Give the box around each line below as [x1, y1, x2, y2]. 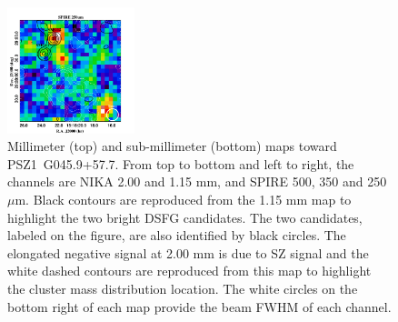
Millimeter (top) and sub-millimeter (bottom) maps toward [7, 136, 337, 156]
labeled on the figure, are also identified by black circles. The [7, 226, 346, 245]
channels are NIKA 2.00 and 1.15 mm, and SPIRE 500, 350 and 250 [7, 172, 387, 191]
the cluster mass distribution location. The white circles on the [7, 279, 358, 298]
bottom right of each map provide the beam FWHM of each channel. [7, 297, 392, 316]
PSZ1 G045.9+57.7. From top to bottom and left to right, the [7, 154, 354, 173]
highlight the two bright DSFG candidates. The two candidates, [7, 207, 363, 226]
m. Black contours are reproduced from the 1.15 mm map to [15, 190, 352, 209]
